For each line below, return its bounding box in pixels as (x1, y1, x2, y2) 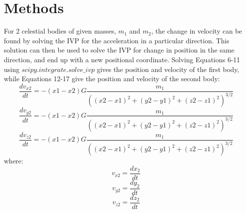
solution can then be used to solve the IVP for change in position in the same (4, 45, 235, 55)
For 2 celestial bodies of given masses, (4, 26, 116, 36)
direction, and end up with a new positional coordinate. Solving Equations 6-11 (4, 54, 240, 64)
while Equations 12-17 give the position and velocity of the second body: (4, 73, 220, 84)
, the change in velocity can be (151, 26, 242, 36)
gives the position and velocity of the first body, (97, 64, 239, 74)
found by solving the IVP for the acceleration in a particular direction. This (4, 35, 230, 45)
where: (4, 156, 23, 166)
